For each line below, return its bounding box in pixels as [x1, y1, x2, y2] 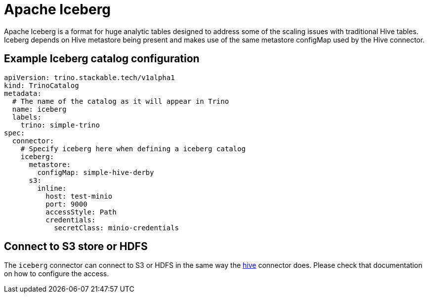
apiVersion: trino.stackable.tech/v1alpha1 [4, 73, 175, 82]
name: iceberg [12, 105, 67, 113]
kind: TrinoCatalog [4, 81, 79, 89]
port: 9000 [45, 200, 87, 208]
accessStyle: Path [45, 208, 117, 216]
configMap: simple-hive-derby [37, 168, 154, 176]
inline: [37, 184, 67, 192]
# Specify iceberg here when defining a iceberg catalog [20, 144, 246, 153]
